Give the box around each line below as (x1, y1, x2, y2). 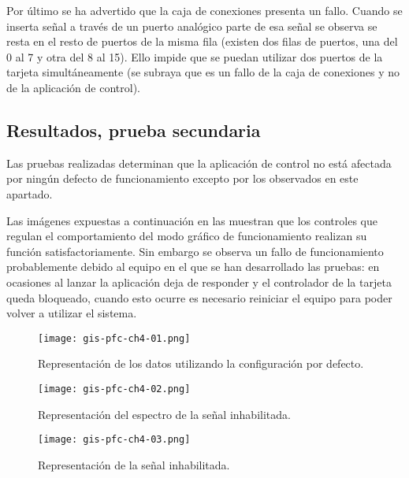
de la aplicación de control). (6, 79, 140, 95)
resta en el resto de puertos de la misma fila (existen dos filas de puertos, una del (6, 33, 398, 50)
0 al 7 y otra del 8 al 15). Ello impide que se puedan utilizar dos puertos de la (6, 48, 383, 65)
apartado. (6, 185, 53, 202)
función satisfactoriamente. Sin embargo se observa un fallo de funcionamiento (6, 243, 384, 259)
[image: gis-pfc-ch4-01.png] (38, 332, 191, 344)
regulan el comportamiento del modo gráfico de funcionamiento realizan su (6, 228, 367, 244)
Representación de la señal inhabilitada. (38, 456, 230, 472)
